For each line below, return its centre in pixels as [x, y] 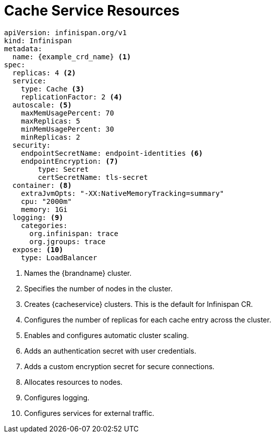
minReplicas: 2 [50, 137]
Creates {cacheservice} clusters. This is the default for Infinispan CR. [139, 304]
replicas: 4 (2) [44, 73]
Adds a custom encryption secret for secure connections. [119, 366]
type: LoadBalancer [59, 257]
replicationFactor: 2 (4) [72, 97]
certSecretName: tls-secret [93, 177]
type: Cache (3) [53, 89]
